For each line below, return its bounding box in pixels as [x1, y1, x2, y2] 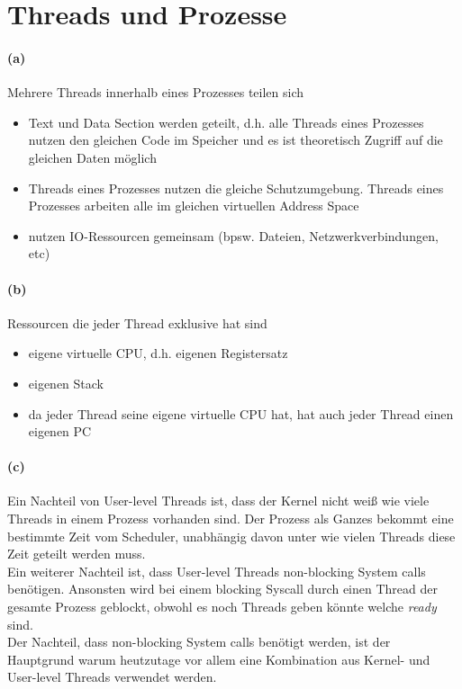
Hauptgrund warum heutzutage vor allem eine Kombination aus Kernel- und [7, 649, 430, 668]
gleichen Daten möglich [28, 148, 157, 166]
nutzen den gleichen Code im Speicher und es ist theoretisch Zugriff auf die [28, 130, 443, 149]
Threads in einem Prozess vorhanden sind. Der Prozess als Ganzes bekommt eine [7, 509, 454, 528]
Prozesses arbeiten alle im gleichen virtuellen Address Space [28, 196, 359, 215]
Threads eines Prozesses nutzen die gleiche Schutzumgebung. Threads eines [28, 178, 444, 197]
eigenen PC [28, 422, 92, 441]
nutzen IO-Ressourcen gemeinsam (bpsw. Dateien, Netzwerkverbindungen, [28, 226, 439, 245]
